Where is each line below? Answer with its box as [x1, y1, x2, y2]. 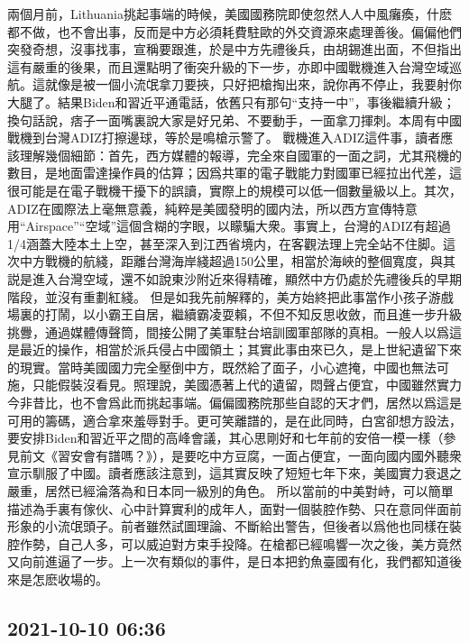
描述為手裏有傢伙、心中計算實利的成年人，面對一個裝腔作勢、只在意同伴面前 [7, 499, 462, 518]
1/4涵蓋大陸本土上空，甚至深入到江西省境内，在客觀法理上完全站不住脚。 [7, 234, 443, 253]
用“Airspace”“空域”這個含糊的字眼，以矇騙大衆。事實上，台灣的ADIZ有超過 [7, 216, 451, 235]
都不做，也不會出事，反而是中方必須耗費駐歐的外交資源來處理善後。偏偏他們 [7, 22, 462, 41]
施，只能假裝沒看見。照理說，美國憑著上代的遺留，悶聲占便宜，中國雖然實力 [7, 375, 462, 394]
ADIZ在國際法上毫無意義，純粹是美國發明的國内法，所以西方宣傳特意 [7, 198, 418, 217]
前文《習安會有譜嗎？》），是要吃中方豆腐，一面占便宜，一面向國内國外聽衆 [19, 446, 462, 464]
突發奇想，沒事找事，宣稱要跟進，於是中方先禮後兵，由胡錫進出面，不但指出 [7, 40, 462, 59]
